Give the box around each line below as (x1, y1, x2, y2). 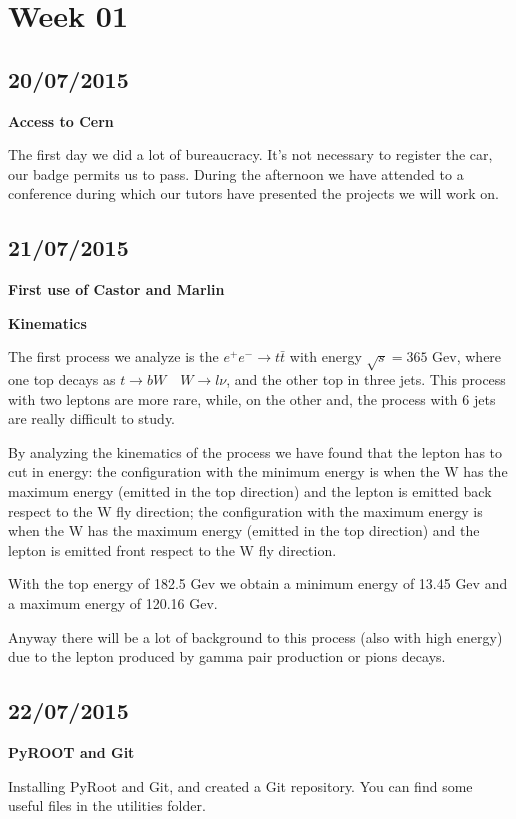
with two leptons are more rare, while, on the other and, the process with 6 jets (8, 388, 496, 409)
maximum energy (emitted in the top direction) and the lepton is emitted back (8, 481, 492, 502)
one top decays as (8, 369, 116, 390)
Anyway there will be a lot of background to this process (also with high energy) (8, 626, 503, 647)
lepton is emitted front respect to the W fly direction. (8, 539, 337, 560)
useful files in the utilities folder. (8, 795, 206, 816)
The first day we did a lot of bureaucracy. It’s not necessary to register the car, (8, 144, 493, 165)
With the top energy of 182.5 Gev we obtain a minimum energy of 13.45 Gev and (8, 573, 508, 594)
